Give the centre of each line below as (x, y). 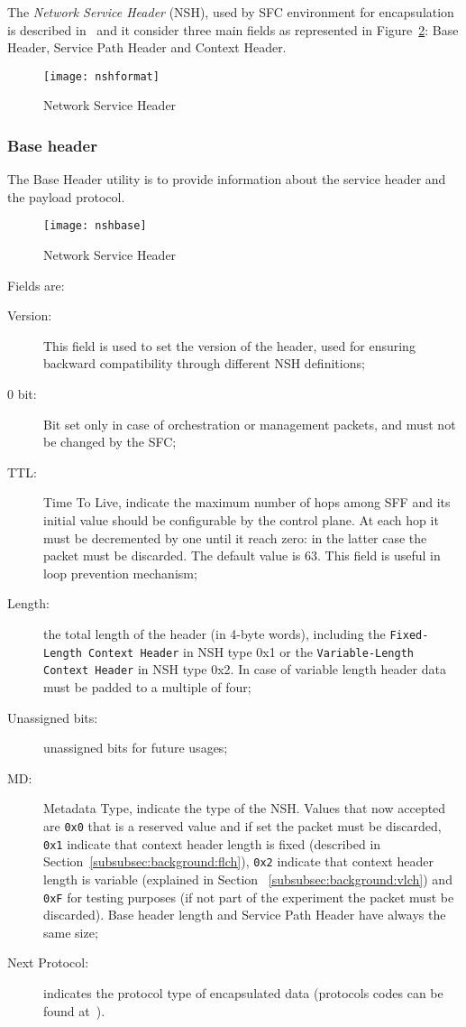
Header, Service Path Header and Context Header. (147, 47)
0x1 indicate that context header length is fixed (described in (212, 843)
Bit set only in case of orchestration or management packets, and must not (250, 424)
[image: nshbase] (95, 226)
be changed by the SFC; (110, 442)
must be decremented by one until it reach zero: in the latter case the (235, 537)
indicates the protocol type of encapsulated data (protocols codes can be (243, 992)
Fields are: (36, 285)
